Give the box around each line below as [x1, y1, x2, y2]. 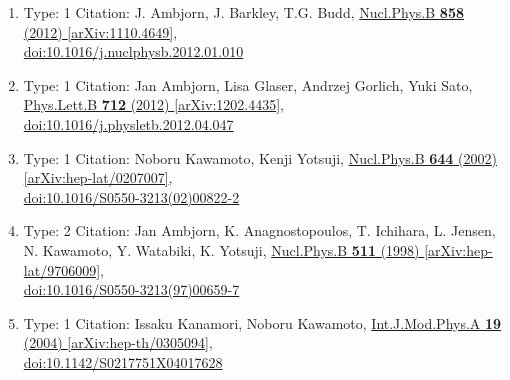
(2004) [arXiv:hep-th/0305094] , [23, 332, 213, 353]
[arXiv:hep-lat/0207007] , [23, 167, 173, 188]
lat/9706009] [23, 259, 101, 280]
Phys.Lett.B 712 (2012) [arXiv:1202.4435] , [23, 94, 284, 115]
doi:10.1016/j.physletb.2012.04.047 [23, 113, 234, 134]
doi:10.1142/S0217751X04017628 [23, 351, 223, 372]
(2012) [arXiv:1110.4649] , [23, 21, 178, 42]
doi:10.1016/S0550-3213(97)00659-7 [23, 279, 240, 300]
